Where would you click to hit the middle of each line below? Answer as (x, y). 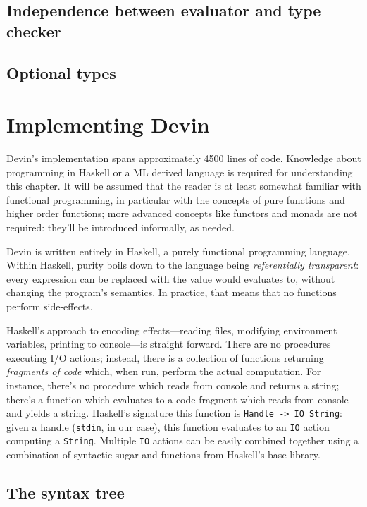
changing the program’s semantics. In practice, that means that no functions (172, 292)
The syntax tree (66, 493)
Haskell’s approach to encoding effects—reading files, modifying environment (172, 330)
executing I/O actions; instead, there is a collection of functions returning (165, 357)
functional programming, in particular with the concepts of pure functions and (176, 199)
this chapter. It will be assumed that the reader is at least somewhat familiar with (184, 186)
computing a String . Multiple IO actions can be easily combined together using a (183, 440)
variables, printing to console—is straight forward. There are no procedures (169, 344)
